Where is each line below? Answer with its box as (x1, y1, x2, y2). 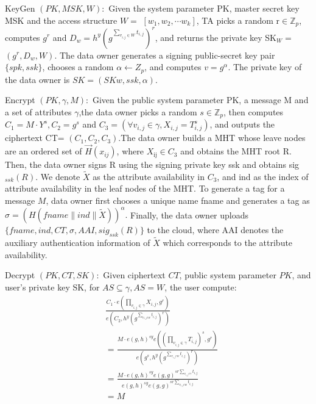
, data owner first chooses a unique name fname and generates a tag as (46, 194, 310, 207)
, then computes (223, 105, 284, 118)
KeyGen (5, 2, 35, 14)
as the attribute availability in (93, 170, 205, 182)
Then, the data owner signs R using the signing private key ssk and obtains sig (5, 158, 300, 171)
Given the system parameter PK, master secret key (108, 2, 300, 14)
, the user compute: (164, 280, 237, 293)
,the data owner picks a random (79, 105, 197, 118)
